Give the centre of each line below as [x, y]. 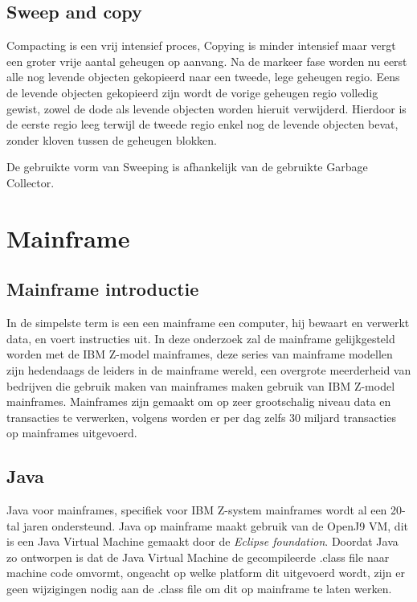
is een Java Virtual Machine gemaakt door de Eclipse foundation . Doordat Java [202, 541]
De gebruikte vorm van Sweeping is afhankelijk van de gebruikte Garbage [187, 167]
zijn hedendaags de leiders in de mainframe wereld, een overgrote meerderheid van [209, 369]
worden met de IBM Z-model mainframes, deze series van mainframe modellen [200, 354]
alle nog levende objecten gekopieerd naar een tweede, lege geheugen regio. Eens [203, 77]
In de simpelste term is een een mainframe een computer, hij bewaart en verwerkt [208, 323]
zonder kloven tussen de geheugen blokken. [112, 139]
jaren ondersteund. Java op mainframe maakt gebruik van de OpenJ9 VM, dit [215, 525]
